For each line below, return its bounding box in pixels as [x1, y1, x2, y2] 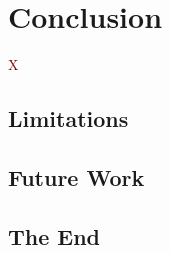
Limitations [8, 103, 129, 134]
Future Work [8, 161, 145, 192]
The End [8, 220, 101, 251]
